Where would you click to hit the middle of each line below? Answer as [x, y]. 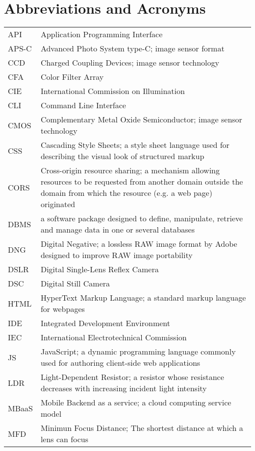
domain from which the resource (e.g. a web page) [126, 193]
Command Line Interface [83, 105]
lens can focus [64, 439]
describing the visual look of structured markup [122, 156]
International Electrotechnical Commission [114, 337]
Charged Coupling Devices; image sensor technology [130, 63]
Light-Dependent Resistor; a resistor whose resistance [132, 377]
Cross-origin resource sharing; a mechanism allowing [130, 170]
